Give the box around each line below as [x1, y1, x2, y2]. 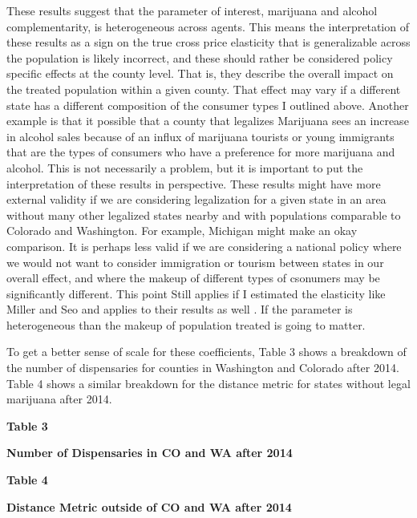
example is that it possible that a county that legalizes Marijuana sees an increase [6, 112, 409, 129]
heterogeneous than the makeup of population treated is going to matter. [6, 316, 366, 333]
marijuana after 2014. [6, 391, 112, 407]
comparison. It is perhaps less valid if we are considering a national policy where [6, 237, 402, 254]
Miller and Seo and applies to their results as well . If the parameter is [6, 301, 353, 318]
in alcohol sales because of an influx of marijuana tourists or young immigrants [6, 127, 395, 144]
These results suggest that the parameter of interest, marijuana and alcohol [6, 2, 378, 18]
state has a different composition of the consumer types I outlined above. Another [6, 96, 409, 113]
